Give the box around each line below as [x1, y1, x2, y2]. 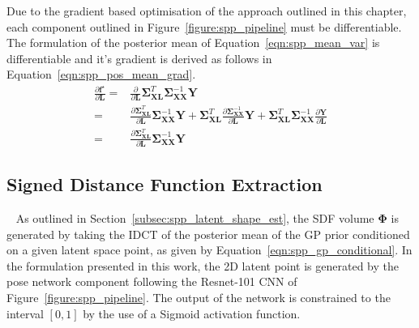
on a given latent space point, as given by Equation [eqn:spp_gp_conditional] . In [6, 241, 413, 258]
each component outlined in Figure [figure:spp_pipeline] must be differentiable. [6, 18, 402, 35]
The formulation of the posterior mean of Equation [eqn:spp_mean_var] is [6, 34, 380, 51]
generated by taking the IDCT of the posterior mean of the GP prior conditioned [6, 225, 410, 242]
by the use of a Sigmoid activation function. [83, 305, 301, 322]
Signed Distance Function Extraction [6, 172, 323, 197]
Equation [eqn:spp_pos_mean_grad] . [6, 66, 196, 83]
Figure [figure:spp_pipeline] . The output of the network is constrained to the [6, 289, 391, 305]
